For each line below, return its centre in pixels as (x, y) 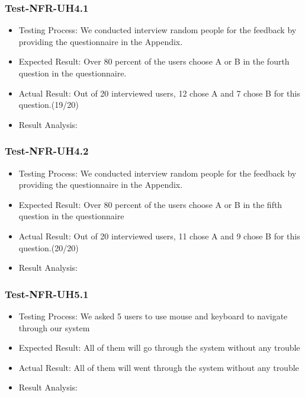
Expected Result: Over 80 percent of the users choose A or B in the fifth (150, 204)
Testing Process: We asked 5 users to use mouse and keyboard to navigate (153, 316)
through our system (54, 327)
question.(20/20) (49, 247)
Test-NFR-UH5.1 (47, 294)
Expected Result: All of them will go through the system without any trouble (159, 348)
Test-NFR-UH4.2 (47, 151)
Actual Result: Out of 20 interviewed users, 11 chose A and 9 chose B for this (159, 236)
